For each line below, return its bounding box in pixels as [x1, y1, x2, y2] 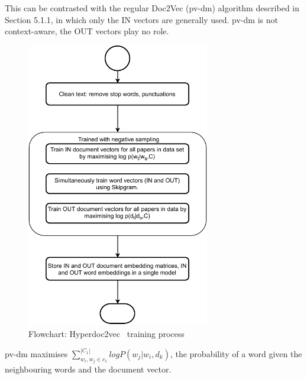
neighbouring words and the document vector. [5, 363, 172, 375]
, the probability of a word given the [170, 347, 302, 359]
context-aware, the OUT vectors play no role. [5, 25, 169, 37]
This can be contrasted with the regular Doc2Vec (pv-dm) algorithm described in [5, 2, 300, 14]
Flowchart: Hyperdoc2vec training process [28, 327, 185, 339]
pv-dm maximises [5, 347, 68, 359]
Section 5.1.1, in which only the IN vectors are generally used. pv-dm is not [5, 13, 278, 25]
